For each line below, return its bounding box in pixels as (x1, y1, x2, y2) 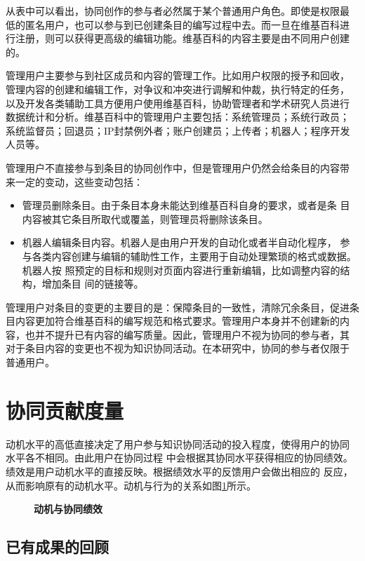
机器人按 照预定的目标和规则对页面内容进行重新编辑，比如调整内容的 (22, 262, 340, 277)
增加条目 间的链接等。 (41, 276, 144, 291)
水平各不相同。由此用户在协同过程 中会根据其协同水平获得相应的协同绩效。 (6, 450, 353, 465)
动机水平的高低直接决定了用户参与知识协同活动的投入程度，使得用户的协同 (6, 436, 350, 451)
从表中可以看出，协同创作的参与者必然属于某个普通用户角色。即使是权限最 (6, 4, 350, 18)
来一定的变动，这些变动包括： (6, 174, 143, 189)
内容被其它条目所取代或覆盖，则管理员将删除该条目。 (22, 211, 268, 226)
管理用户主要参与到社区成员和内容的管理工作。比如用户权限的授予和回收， (6, 68, 350, 83)
